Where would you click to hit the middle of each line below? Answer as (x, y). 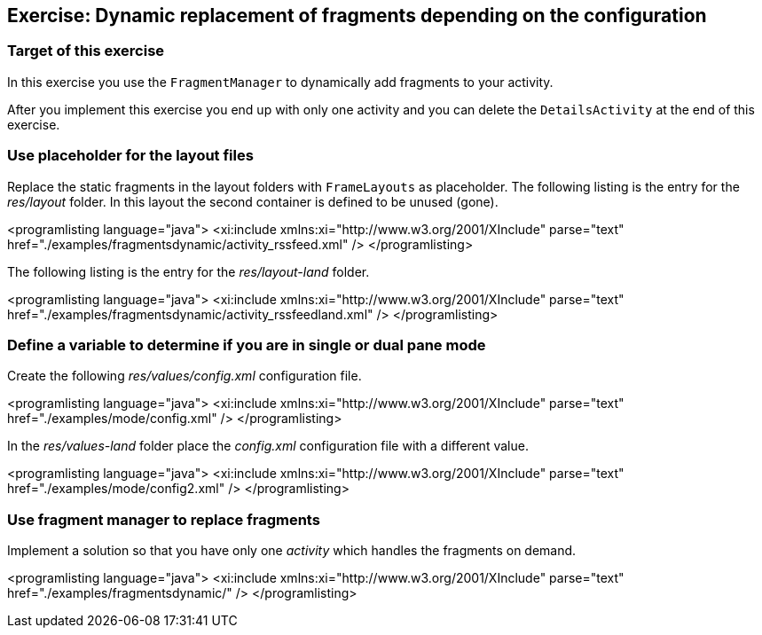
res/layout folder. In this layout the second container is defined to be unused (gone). (253, 201)
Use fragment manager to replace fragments (164, 519)
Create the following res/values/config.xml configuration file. (185, 376)
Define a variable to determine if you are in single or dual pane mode (247, 345)
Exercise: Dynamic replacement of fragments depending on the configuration (357, 16)
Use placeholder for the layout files (130, 156)
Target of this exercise (86, 51)
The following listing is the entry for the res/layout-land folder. (189, 271)
